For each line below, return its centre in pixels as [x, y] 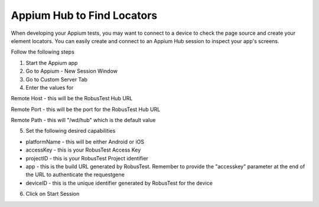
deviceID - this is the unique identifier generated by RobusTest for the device [119, 183]
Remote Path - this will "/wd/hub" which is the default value [83, 120]
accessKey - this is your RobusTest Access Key [83, 150]
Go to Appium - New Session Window [72, 71]
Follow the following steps [43, 52]
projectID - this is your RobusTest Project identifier [87, 158]
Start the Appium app [52, 63]
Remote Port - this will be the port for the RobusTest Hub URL [86, 109]
